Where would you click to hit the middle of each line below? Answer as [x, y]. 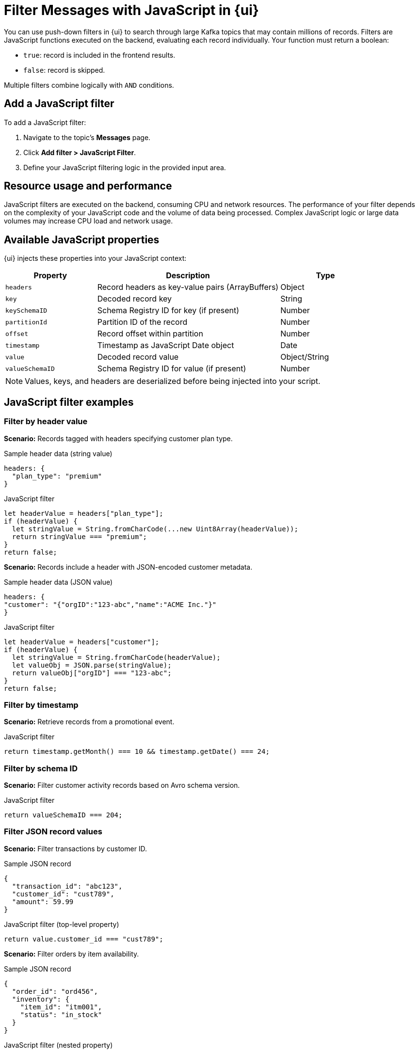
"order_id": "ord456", [55, 991]
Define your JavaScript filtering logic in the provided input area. [125, 167]
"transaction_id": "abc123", [67, 886]
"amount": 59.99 [43, 901]
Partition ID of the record [142, 322]
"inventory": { [40, 999]
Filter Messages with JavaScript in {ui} [131, 10]
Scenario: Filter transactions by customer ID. [76, 848]
